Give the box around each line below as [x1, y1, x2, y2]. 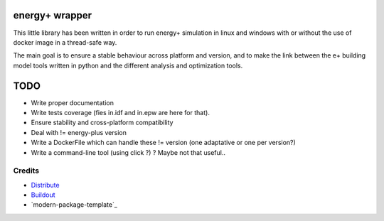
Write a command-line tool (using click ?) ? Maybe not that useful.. [31, 148, 225, 156]
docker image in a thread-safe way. [13, 38, 117, 46]
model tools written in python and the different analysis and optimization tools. [13, 61, 243, 70]
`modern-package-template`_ [31, 200, 117, 209]
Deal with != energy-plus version [31, 128, 127, 136]
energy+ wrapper [13, 9, 92, 21]
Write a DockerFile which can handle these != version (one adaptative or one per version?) [31, 139, 297, 147]
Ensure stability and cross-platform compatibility [31, 118, 174, 127]
